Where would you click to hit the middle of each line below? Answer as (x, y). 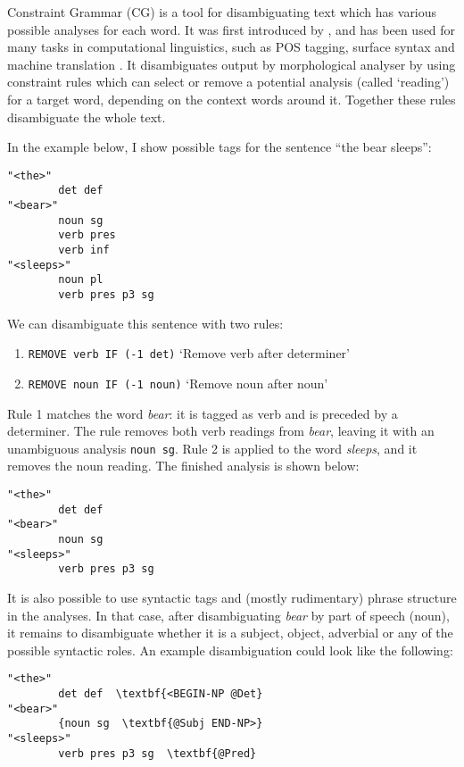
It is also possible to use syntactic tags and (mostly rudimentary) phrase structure (232, 597)
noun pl (81, 280)
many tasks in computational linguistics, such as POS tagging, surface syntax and (231, 47)
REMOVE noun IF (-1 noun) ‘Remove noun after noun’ (178, 383)
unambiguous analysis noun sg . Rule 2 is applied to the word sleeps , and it (212, 448)
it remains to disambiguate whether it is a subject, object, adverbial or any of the (230, 633)
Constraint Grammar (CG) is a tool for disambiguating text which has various (222, 12)
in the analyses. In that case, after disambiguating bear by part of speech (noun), (228, 615)
